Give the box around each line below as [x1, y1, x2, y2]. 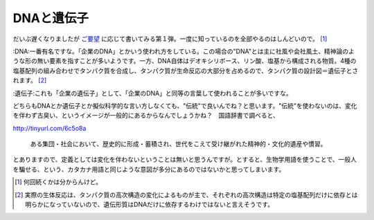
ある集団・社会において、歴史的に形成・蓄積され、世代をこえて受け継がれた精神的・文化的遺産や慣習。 [30, 140, 327, 148]
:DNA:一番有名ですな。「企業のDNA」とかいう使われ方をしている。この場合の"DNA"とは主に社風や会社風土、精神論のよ [12, 47, 355, 55]
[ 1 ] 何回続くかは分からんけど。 [15, 178, 103, 186]
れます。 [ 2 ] [12, 76, 47, 84]
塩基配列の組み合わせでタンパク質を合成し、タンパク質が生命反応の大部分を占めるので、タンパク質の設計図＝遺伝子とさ [12, 66, 359, 75]
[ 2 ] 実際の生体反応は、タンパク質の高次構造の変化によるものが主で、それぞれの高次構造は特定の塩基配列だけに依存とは [15, 190, 358, 199]
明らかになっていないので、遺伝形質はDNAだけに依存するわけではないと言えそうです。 [25, 201, 274, 209]
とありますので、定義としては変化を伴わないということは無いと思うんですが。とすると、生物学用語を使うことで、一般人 [12, 156, 357, 164]
